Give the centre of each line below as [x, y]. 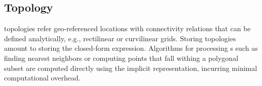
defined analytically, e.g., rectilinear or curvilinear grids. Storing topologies [120, 38]
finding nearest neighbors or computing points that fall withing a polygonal [121, 58]
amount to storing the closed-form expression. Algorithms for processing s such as [131, 48]
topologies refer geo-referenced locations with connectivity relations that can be [127, 28]
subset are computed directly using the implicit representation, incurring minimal [131, 68]
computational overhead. [42, 78]
